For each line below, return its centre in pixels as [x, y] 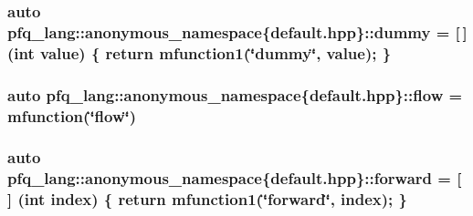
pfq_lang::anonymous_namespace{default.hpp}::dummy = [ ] [237, 31]
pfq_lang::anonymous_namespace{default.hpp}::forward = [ [235, 178]
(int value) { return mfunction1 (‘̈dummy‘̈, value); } [200, 52]
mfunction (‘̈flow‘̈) [72, 115]
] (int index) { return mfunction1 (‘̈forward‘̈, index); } [208, 199]
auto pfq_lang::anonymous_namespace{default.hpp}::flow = [235, 94]
